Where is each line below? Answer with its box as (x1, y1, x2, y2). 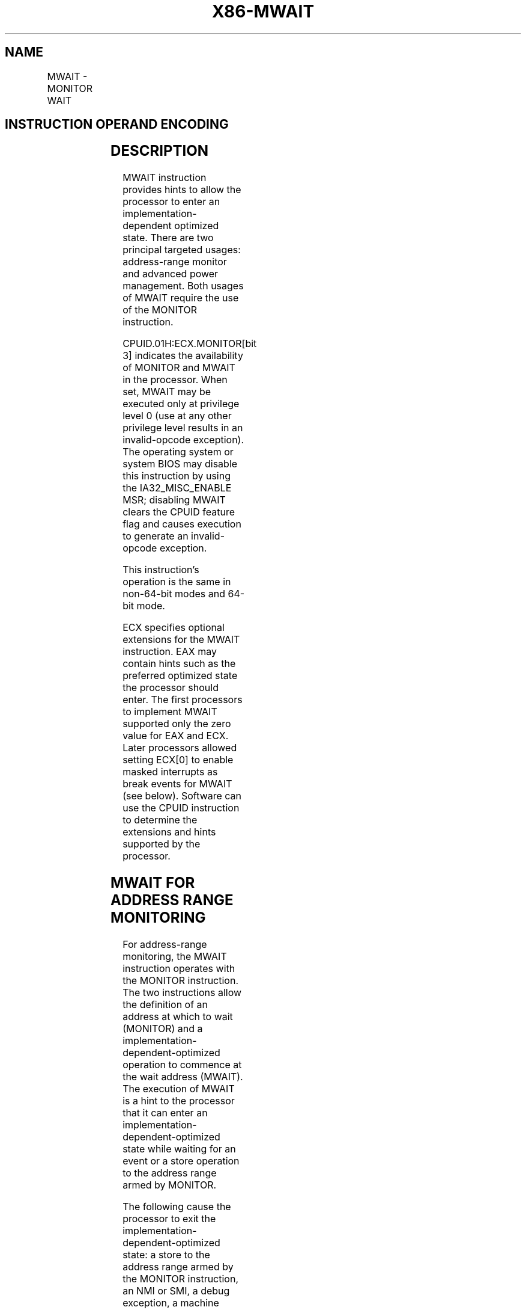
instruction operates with (122, 962, 235, 975)
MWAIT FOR (110, 874, 195, 892)
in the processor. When (122, 374, 228, 386)
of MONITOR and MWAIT (122, 361, 235, 374)
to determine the (122, 814, 198, 826)
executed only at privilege (122, 398, 240, 410)
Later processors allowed (122, 742, 237, 754)
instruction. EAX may (122, 645, 217, 658)
